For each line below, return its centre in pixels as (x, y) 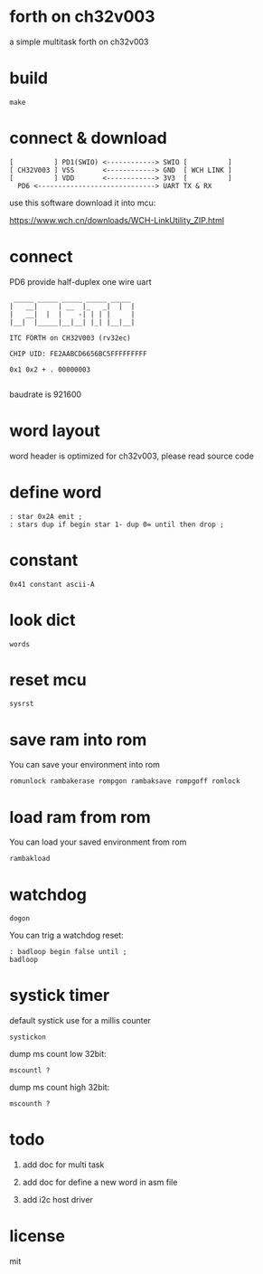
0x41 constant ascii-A (52, 584)
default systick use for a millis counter (80, 1021)
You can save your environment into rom (85, 765)
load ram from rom (80, 817)
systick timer (60, 996)
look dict (42, 620)
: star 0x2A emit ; (46, 516)
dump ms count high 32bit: (60, 1088)
